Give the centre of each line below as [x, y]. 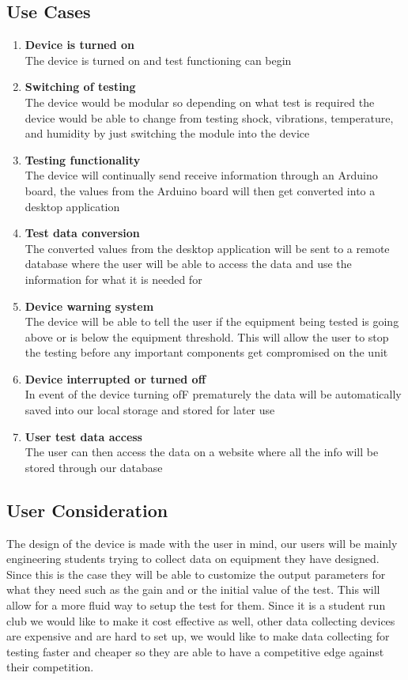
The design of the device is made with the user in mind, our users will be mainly [202, 543]
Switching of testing [80, 87]
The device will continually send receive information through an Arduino [201, 175]
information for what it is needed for [113, 279]
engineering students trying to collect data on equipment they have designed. [193, 559]
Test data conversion [82, 233]
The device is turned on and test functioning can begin [158, 60]
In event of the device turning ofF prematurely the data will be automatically [213, 394]
